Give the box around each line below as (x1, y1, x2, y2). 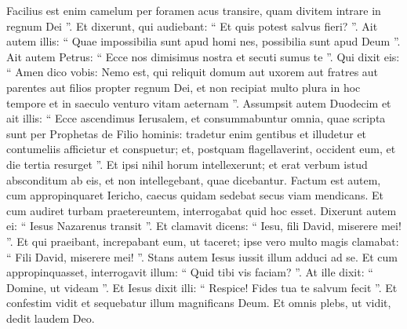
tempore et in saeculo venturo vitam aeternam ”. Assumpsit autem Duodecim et (6, 94, 391, 111)
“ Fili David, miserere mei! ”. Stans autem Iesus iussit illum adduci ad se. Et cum (6, 248, 398, 265)
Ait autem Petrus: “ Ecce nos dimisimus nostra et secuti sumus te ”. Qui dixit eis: (6, 48, 400, 64)
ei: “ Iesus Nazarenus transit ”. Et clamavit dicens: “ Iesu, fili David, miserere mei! (6, 218, 402, 234)
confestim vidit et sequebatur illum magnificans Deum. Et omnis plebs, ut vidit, (6, 294, 391, 311)
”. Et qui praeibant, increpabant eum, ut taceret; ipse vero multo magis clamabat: (6, 232, 399, 249)
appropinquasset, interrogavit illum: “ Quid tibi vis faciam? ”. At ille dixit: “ (6, 264, 373, 280)
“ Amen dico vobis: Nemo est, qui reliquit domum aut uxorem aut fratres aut (6, 64, 379, 80)
